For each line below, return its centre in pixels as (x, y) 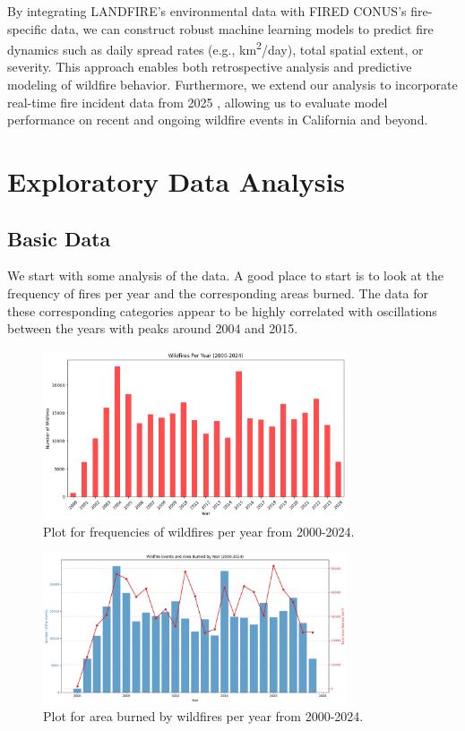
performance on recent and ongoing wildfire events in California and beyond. (218, 120)
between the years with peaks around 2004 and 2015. (153, 328)
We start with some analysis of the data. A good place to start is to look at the (226, 275)
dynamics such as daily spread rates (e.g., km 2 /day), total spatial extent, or (215, 48)
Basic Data (59, 238)
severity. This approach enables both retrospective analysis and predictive (210, 67)
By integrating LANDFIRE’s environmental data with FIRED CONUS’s (207, 11)
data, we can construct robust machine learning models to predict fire (242, 28)
